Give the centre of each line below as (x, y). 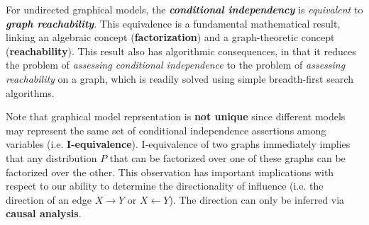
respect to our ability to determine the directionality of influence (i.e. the (165, 186)
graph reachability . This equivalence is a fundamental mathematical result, (173, 23)
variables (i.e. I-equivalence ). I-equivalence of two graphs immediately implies (178, 144)
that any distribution (51, 157)
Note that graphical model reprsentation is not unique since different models (176, 116)
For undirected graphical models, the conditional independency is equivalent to (184, 9)
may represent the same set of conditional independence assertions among (166, 130)
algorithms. (30, 92)
